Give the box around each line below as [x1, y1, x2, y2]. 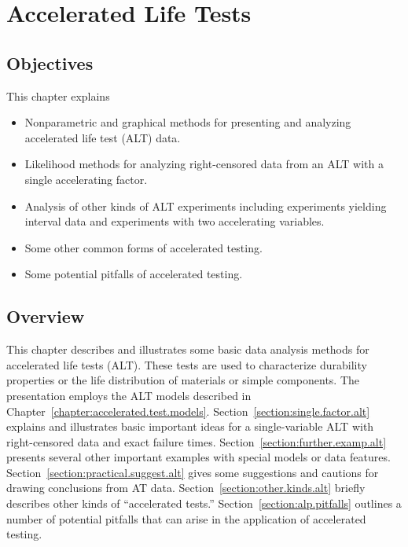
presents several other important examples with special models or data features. [6, 449, 391, 465]
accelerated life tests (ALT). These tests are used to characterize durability [6, 356, 367, 373]
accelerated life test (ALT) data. [24, 129, 181, 145]
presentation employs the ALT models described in [6, 387, 252, 403]
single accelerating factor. [24, 171, 148, 187]
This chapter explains [6, 87, 110, 104]
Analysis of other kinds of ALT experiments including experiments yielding [24, 197, 387, 214]
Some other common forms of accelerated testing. [24, 239, 263, 255]
